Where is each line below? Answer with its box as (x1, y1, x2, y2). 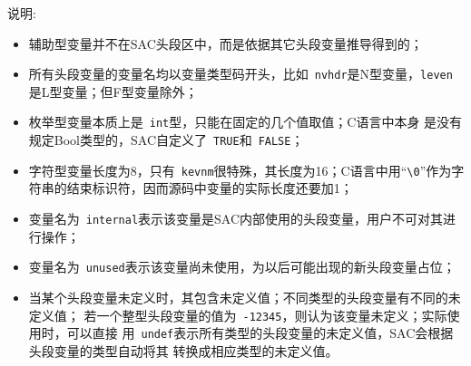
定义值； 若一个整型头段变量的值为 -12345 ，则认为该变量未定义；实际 (28, 305, 447, 324)
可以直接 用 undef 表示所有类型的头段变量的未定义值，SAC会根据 (66, 323, 454, 342)
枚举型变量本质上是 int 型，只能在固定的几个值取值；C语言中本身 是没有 (28, 112, 463, 131)
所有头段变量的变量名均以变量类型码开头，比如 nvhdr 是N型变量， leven (28, 64, 453, 83)
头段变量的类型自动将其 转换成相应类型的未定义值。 (28, 341, 339, 360)
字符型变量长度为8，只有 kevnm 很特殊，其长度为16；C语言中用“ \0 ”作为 (28, 160, 452, 179)
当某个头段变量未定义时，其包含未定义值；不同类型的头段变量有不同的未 (28, 287, 461, 306)
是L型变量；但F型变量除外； (28, 82, 198, 101)
